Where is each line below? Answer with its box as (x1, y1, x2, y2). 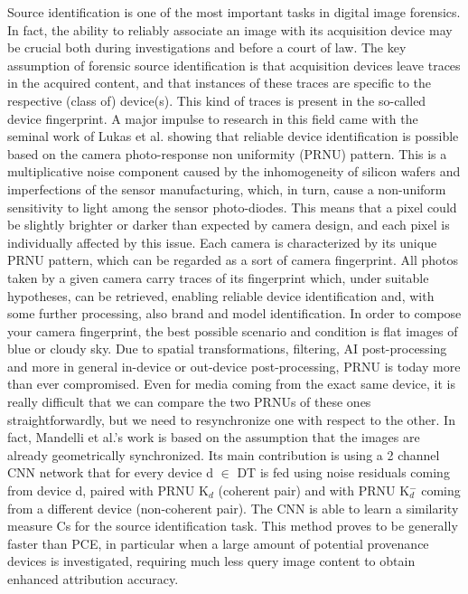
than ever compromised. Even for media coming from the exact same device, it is (7, 374, 455, 393)
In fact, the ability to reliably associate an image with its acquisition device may (7, 20, 453, 39)
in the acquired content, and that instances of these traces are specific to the (7, 73, 432, 92)
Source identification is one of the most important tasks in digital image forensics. (7, 3, 461, 21)
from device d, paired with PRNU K (7, 481, 209, 500)
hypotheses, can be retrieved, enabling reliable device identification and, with (7, 286, 435, 305)
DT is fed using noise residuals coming (237, 463, 450, 482)
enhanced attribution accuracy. (7, 570, 179, 588)
